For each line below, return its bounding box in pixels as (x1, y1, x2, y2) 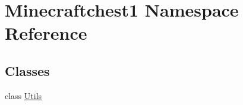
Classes (5, 61, 50, 79)
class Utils (5, 89, 42, 101)
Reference (5, 21, 87, 45)
